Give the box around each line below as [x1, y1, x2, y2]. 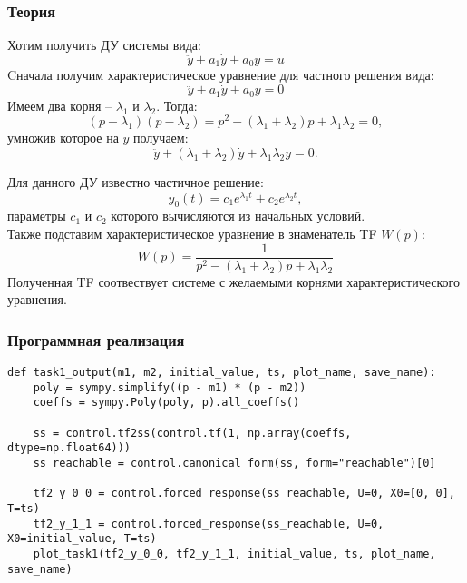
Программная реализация [7, 328, 185, 351]
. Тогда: [156, 95, 198, 114]
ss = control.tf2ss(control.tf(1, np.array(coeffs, [33, 426, 352, 440]
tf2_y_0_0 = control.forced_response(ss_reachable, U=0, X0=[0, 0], [33, 487, 455, 500]
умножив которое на [7, 128, 119, 147]
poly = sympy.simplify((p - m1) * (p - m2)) [33, 380, 306, 394]
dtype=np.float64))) [7, 441, 131, 455]
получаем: [133, 128, 189, 147]
